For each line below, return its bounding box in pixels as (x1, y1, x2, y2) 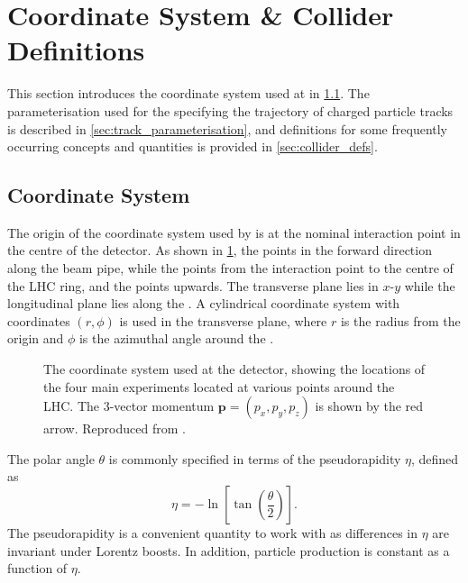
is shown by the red (315, 396, 424, 415)
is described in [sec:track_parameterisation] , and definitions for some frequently (7, 119, 448, 138)
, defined (410, 449, 459, 468)
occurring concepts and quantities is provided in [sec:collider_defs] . (7, 137, 378, 156)
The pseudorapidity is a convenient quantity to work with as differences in (7, 524, 418, 542)
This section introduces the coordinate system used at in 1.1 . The (7, 84, 370, 103)
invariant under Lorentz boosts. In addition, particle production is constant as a (7, 541, 450, 560)
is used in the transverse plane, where (119, 311, 327, 330)
